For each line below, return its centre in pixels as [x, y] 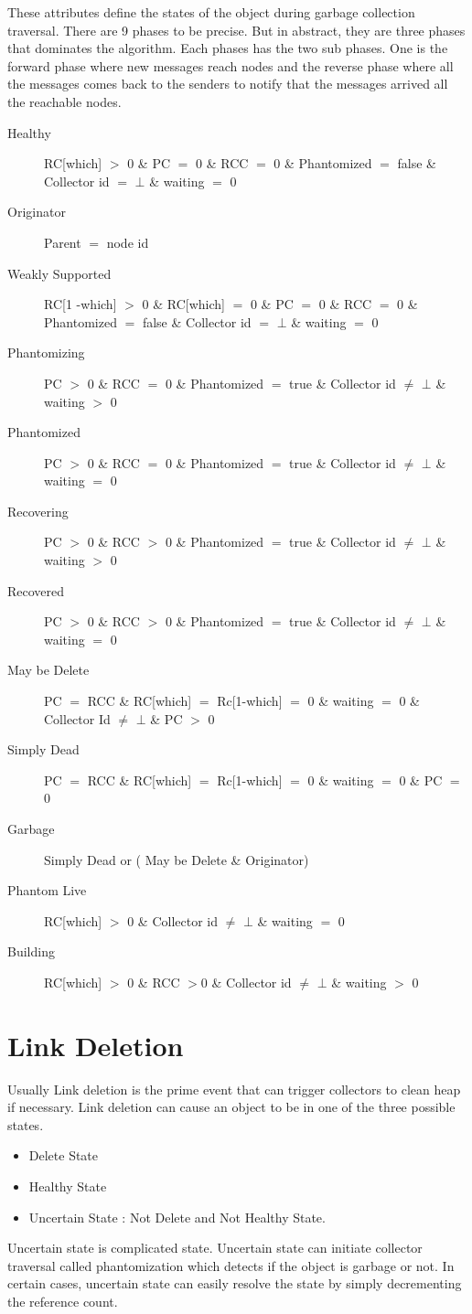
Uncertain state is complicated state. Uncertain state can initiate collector [215, 1248]
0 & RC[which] [183, 304]
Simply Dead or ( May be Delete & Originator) [177, 859]
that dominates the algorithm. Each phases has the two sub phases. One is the [228, 48]
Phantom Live [47, 890]
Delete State [64, 1155]
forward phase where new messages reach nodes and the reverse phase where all [231, 65]
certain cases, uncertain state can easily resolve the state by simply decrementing [235, 1283]
